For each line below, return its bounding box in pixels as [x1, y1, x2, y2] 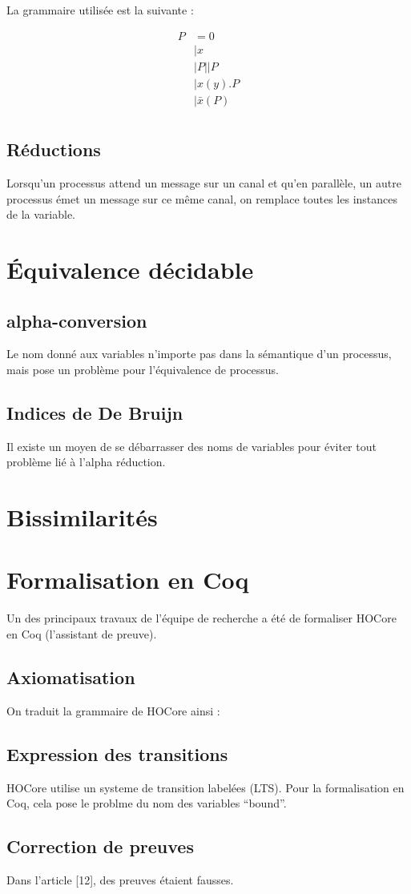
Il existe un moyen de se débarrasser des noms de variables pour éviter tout [6, 437, 377, 454]
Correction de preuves [6, 834, 194, 859]
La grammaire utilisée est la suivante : [6, 2, 194, 18]
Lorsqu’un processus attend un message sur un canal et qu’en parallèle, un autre [6, 174, 401, 191]
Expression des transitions [6, 741, 228, 766]
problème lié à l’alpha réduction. [6, 453, 166, 470]
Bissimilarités [6, 501, 158, 534]
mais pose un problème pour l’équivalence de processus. [6, 360, 279, 377]
